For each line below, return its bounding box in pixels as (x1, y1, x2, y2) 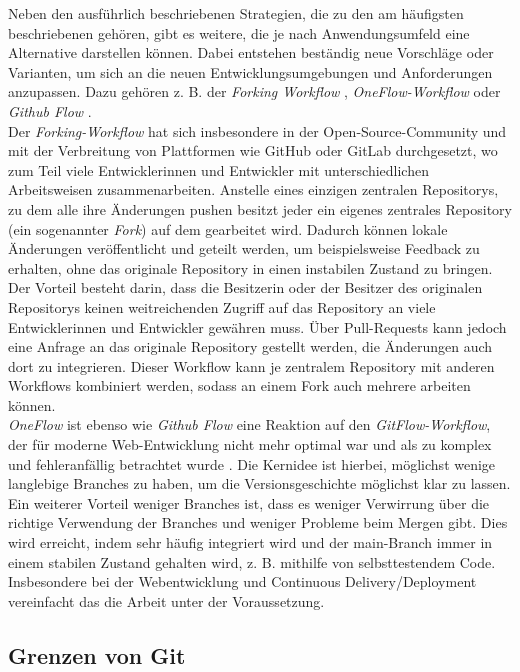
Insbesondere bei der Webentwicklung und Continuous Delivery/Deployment (8, 571, 477, 592)
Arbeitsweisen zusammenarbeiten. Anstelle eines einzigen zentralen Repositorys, (8, 179, 499, 200)
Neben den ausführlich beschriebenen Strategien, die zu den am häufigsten (8, 3, 464, 23)
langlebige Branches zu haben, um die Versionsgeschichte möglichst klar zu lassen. (8, 473, 511, 494)
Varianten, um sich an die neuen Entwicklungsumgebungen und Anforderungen (8, 61, 493, 82)
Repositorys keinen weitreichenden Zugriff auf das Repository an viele (8, 296, 436, 317)
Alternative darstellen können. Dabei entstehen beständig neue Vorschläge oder (8, 42, 494, 63)
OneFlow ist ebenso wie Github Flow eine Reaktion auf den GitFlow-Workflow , (8, 414, 491, 435)
